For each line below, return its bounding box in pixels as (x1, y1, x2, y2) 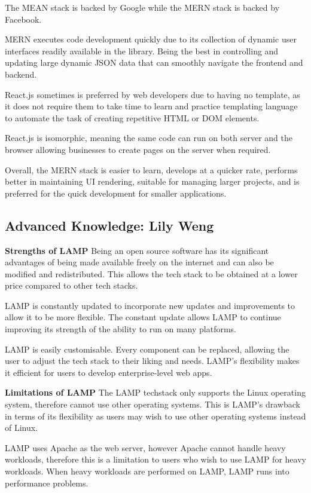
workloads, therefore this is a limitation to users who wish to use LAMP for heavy (5, 453, 306, 466)
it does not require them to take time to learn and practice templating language (5, 100, 298, 112)
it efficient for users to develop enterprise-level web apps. (5, 366, 212, 378)
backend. (5, 68, 37, 80)
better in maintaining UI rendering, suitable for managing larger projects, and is (5, 175, 300, 188)
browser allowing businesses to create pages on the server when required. (5, 143, 271, 155)
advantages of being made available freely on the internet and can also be (5, 256, 274, 268)
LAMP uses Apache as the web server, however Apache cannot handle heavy (5, 441, 286, 454)
